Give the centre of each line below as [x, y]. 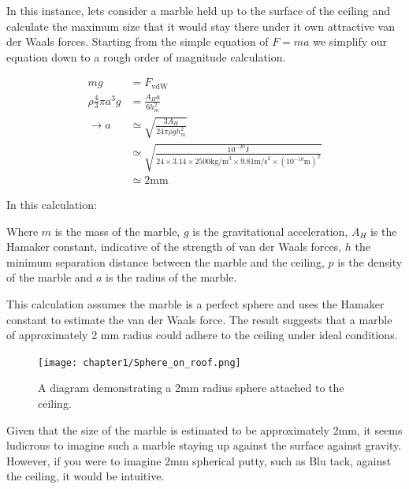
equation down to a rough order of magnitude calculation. [146, 56]
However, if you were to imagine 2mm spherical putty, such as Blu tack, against [199, 460]
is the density [370, 261]
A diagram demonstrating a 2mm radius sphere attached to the [191, 388]
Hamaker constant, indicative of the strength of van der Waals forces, [174, 246]
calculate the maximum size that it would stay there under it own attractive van [201, 26]
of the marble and [50, 277]
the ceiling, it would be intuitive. [86, 476]
